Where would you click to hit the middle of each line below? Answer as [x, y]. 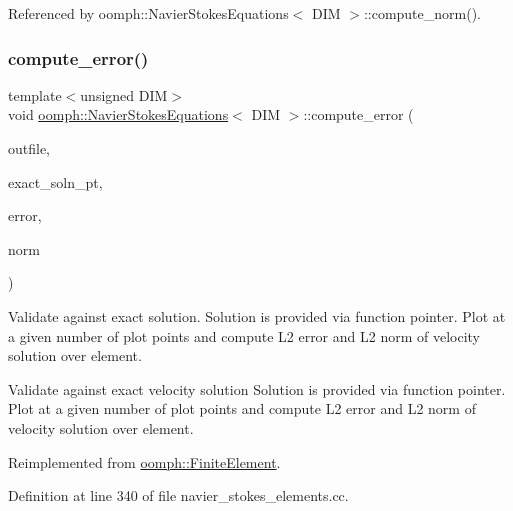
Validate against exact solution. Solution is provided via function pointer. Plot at [257, 315]
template [35, 94]
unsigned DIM [124, 94]
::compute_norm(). [422, 13]
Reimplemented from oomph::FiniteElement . [144, 461]
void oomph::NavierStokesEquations [118, 114]
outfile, [29, 148]
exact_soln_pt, [55, 181]
